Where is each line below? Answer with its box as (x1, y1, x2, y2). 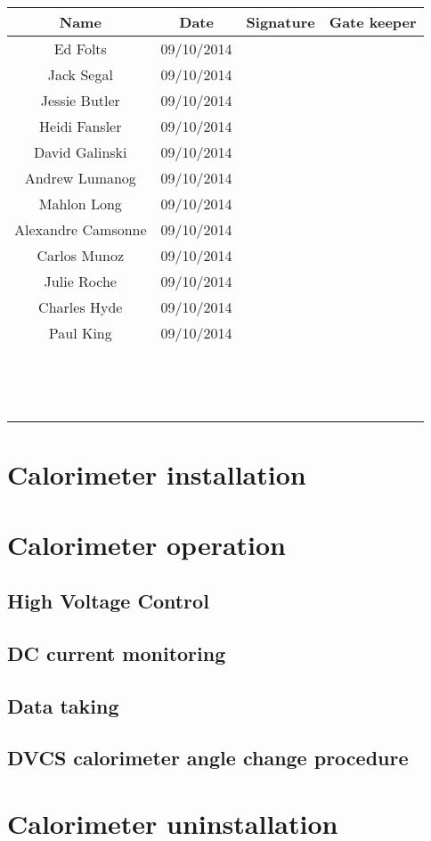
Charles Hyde (38, 297, 123, 317)
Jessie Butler (40, 90, 120, 110)
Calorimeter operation (7, 526, 287, 562)
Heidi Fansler (39, 116, 122, 136)
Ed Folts (53, 38, 107, 59)
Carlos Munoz (37, 245, 125, 265)
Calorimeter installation (7, 456, 306, 493)
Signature (246, 12, 315, 32)
